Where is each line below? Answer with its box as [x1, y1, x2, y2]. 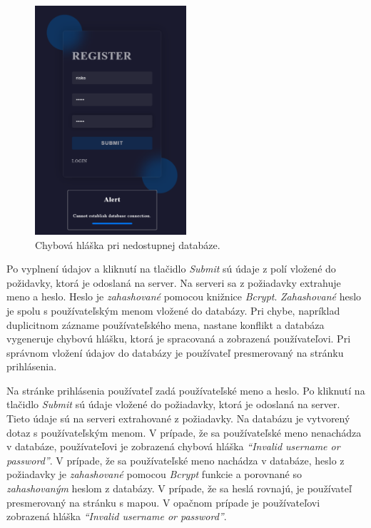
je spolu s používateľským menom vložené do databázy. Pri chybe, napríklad [6, 303, 340, 318]
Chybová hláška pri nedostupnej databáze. [35, 237, 220, 252]
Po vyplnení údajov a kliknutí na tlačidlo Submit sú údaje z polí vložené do [6, 261, 336, 276]
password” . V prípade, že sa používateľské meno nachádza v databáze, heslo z [6, 452, 345, 467]
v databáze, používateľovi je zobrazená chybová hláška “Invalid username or [6, 439, 340, 454]
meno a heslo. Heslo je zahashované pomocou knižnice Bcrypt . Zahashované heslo [6, 289, 362, 304]
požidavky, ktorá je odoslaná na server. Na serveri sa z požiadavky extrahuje [6, 275, 341, 290]
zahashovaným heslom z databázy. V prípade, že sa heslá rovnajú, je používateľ [6, 481, 352, 496]
